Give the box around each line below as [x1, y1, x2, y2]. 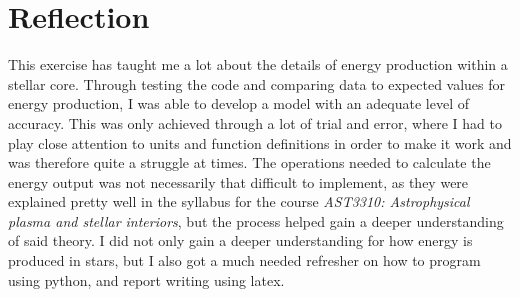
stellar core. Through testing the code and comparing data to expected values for [8, 73, 506, 94]
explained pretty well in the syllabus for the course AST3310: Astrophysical [8, 191, 470, 212]
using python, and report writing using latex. [8, 269, 285, 290]
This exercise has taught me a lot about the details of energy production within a [8, 54, 508, 75]
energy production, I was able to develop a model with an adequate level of [8, 93, 469, 114]
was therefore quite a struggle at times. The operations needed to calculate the [8, 152, 491, 173]
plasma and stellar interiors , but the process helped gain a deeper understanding [8, 210, 504, 231]
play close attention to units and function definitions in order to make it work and [8, 132, 512, 153]
